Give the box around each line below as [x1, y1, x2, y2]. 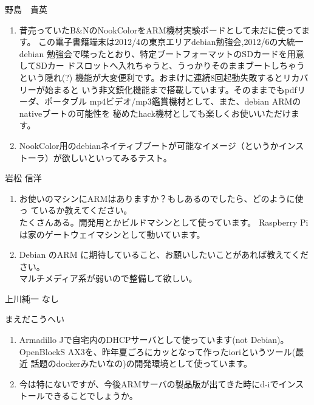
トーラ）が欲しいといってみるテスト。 [19, 151, 172, 164]
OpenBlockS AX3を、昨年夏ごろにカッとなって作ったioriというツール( [19, 345, 296, 358]
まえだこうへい [5, 313, 64, 325]
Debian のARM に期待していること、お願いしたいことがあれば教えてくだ [19, 248, 309, 261]
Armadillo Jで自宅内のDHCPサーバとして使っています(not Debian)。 [19, 333, 289, 346]
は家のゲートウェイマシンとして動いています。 [19, 227, 205, 240]
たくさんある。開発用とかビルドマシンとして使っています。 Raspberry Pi [19, 215, 309, 228]
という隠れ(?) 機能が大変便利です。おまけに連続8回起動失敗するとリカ [19, 71, 300, 83]
